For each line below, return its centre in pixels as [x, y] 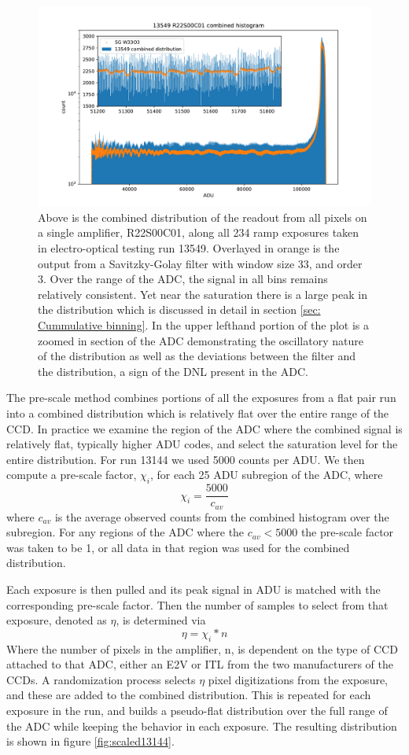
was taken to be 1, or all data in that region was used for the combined [178, 547]
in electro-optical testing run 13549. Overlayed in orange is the [189, 248]
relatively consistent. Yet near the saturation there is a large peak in [203, 294]
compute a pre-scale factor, [72, 475]
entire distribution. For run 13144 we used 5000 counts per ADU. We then [186, 459]
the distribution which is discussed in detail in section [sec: [179, 309]
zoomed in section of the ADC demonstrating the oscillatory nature [201, 340]
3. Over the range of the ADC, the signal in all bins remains [183, 279]
